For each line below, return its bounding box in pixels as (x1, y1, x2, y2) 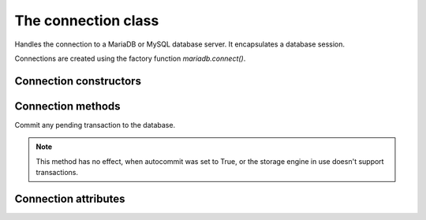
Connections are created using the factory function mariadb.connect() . (14, 54, 246, 63)
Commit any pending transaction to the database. (14, 120, 176, 129)
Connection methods (14, 99, 121, 113)
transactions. (35, 168, 79, 177)
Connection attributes (14, 192, 125, 205)
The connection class (14, 12, 159, 29)
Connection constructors (14, 74, 142, 88)
